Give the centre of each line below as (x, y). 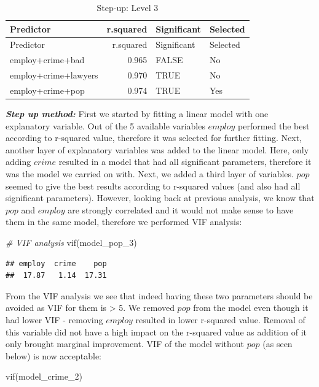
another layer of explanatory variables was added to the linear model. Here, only (157, 149)
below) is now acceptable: (54, 355)
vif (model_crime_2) (44, 376)
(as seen (278, 344)
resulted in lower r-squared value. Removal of (220, 319)
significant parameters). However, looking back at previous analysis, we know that (160, 198)
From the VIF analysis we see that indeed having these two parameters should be (159, 295)
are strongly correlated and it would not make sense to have (181, 209)
